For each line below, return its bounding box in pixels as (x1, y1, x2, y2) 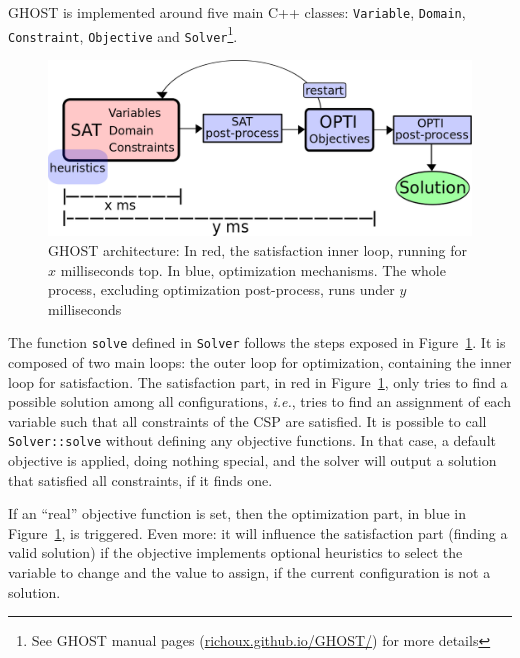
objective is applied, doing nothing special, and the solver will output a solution (8, 450, 497, 471)
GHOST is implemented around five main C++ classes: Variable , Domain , (8, 2, 466, 22)
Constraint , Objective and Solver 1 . (8, 22, 238, 46)
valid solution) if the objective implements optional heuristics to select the (8, 542, 463, 563)
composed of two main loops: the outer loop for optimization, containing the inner (8, 351, 512, 372)
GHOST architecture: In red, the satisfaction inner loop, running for (48, 239, 467, 260)
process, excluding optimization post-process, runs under (48, 279, 395, 300)
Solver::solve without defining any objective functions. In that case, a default (8, 430, 496, 451)
